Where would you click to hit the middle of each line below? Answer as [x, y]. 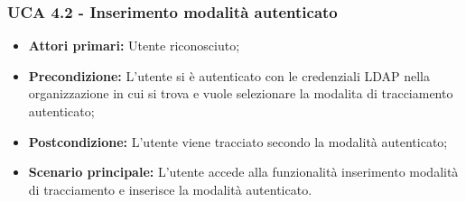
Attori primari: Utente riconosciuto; [134, 46]
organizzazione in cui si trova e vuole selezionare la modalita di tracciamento [241, 93]
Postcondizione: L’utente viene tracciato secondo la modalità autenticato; [238, 141]
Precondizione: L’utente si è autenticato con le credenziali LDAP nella [229, 75]
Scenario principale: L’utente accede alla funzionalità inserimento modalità [243, 172]
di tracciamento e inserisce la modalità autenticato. [170, 189]
